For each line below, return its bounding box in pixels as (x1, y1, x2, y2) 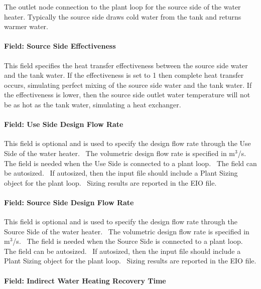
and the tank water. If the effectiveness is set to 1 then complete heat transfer (4, 70, 244, 80)
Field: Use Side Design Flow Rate (4, 119, 123, 129)
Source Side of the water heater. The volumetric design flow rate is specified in (4, 226, 249, 236)
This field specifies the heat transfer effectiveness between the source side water (4, 60, 248, 70)
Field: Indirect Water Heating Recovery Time (4, 275, 166, 285)
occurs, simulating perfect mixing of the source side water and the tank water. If (4, 79, 252, 90)
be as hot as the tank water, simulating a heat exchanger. (4, 99, 181, 109)
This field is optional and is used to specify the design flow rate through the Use (4, 138, 251, 149)
